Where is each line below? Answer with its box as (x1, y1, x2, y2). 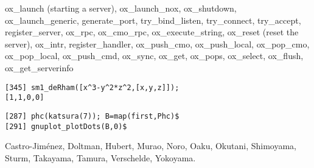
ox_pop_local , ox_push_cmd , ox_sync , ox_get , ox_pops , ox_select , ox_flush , (5, 49, 304, 62)
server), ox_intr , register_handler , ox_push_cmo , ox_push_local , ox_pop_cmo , (5, 37, 310, 50)
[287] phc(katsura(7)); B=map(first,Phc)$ (5, 111, 180, 121)
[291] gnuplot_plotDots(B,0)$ (5, 122, 127, 131)
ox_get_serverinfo (5, 61, 74, 74)
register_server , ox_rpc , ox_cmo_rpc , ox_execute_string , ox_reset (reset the (5, 26, 299, 38)
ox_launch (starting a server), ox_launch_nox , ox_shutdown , (5, 2, 237, 14)
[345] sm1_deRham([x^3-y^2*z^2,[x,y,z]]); (5, 83, 180, 92)
